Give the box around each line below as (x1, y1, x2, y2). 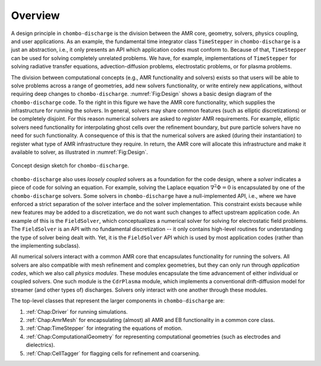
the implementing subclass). (11, 242, 80, 249)
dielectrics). (26, 342, 55, 349)
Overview (11, 9, 60, 22)
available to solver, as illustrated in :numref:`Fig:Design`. (11, 149, 149, 156)
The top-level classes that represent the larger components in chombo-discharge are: (11, 297, 225, 304)
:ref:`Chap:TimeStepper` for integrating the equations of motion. (26, 324, 182, 332)
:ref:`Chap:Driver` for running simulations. (26, 308, 128, 315)
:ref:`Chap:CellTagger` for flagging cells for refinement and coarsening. (26, 349, 200, 356)
